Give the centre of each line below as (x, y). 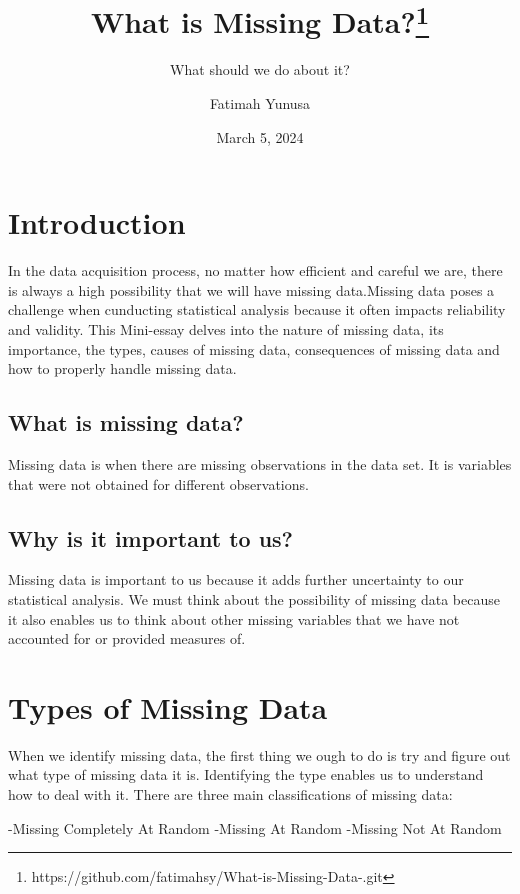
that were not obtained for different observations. (158, 483)
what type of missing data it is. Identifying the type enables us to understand (246, 774)
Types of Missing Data (168, 706)
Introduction (97, 222)
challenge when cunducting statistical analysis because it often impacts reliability (257, 309)
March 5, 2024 (260, 136)
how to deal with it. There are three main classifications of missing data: (230, 794)
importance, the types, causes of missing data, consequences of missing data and (254, 348)
